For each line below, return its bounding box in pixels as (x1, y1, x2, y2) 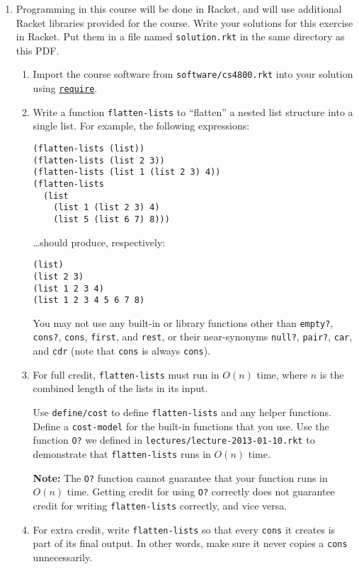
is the (319, 367, 344, 381)
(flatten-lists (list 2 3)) (33, 155, 165, 166)
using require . (33, 81, 98, 96)
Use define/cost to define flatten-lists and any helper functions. (33, 405, 331, 420)
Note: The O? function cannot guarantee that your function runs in (33, 470, 328, 485)
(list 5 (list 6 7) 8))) (53, 214, 170, 224)
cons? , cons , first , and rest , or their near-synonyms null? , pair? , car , (33, 329, 353, 344)
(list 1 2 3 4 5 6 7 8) (33, 295, 145, 306)
